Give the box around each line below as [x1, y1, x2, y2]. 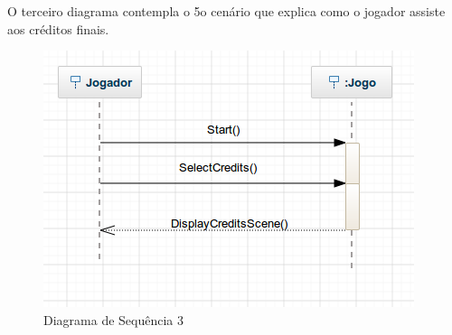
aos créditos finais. [7, 19, 109, 38]
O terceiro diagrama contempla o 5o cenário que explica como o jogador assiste [7, 2, 446, 20]
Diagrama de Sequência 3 [43, 310, 184, 329]
